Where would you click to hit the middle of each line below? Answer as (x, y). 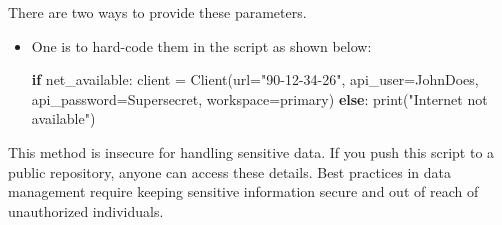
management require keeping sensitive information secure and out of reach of (243, 191)
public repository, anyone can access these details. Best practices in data (229, 171)
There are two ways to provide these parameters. (157, 12)
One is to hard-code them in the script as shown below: (201, 45)
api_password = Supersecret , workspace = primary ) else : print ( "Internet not (259, 98)
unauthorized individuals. (86, 210)
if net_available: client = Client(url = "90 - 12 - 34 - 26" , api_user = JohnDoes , (255, 79)
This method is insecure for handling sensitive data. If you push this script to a (251, 151)
